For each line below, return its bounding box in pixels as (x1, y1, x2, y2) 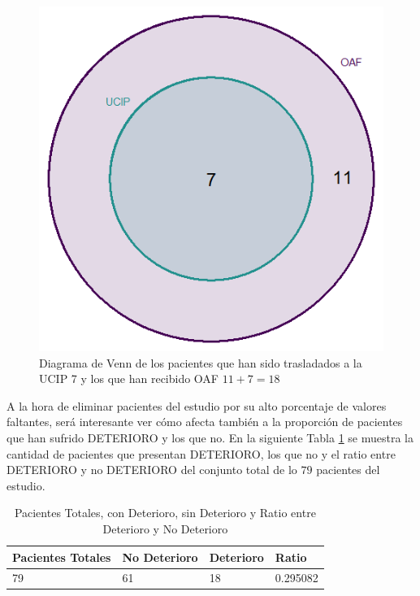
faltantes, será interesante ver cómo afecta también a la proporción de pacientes (6, 413, 403, 430)
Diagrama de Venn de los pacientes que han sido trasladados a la (39, 354, 362, 371)
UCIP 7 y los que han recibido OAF (39, 370, 219, 387)
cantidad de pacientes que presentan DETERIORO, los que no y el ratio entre (6, 445, 396, 462)
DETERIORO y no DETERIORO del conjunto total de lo (6, 461, 297, 478)
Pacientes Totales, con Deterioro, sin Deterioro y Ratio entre (14, 504, 316, 521)
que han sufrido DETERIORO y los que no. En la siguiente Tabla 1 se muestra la (6, 429, 414, 446)
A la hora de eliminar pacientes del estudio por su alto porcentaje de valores (6, 397, 387, 414)
